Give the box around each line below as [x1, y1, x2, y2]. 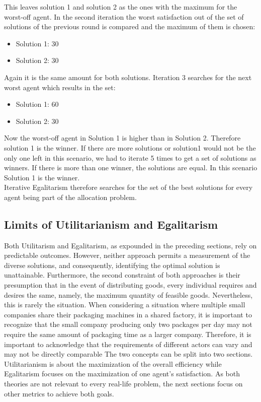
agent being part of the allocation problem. [4, 191, 137, 202]
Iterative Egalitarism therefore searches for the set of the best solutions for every [4, 182, 253, 192]
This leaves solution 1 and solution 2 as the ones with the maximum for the [4, 2, 237, 12]
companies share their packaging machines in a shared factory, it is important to [4, 309, 252, 319]
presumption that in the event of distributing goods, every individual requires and [4, 280, 257, 290]
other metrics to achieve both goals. [4, 388, 114, 398]
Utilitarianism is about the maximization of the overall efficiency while [4, 358, 222, 369]
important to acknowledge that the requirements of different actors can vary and [4, 339, 252, 349]
